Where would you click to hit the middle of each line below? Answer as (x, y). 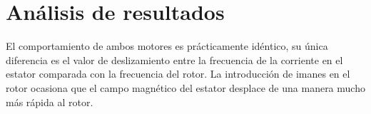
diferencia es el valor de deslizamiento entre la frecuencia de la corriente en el (174, 59)
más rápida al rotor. (50, 102)
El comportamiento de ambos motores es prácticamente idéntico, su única (167, 46)
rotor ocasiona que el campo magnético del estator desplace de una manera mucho (185, 87)
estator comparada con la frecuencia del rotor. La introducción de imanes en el (178, 74)
